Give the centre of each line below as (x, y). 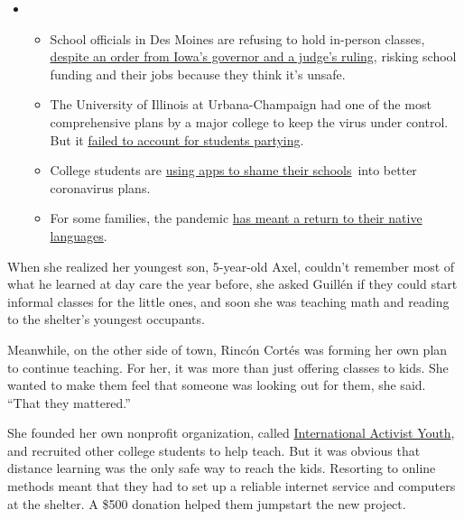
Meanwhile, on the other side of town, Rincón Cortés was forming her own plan (227, 349)
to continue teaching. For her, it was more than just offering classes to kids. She (228, 367)
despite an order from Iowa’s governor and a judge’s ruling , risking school (253, 56)
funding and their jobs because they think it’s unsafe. (198, 74)
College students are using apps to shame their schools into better (233, 170)
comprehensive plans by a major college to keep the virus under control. (249, 121)
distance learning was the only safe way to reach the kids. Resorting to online (222, 468)
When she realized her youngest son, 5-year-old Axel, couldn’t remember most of (231, 266)
